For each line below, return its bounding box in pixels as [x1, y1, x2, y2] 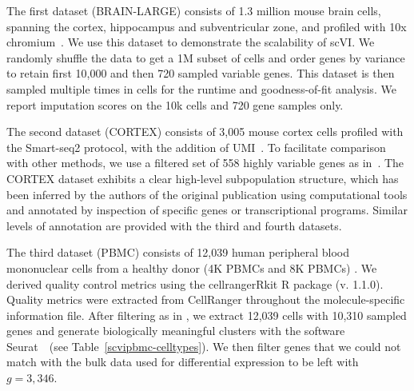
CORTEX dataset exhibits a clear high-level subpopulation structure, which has [6, 170, 399, 186]
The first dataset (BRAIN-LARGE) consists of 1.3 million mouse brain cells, [6, 2, 381, 18]
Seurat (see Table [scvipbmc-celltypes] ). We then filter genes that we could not [6, 337, 401, 354]
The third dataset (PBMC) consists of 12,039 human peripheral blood [6, 244, 350, 261]
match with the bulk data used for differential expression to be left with [6, 353, 359, 370]
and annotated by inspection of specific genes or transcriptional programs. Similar [6, 201, 408, 218]
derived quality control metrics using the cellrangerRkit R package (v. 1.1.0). [6, 275, 384, 292]
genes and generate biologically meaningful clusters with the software [6, 322, 345, 339]
